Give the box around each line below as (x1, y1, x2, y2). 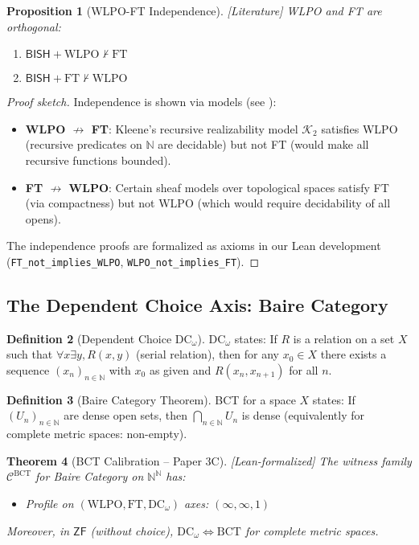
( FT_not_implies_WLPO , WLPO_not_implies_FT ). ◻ (6, 252, 260, 269)
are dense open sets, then (64, 407, 188, 424)
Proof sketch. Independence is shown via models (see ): (6, 93, 277, 110)
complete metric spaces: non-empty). (6, 425, 187, 442)
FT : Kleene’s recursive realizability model (91, 120, 298, 137)
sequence (6, 361, 50, 378)
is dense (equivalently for (241, 407, 365, 424)
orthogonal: (6, 18, 61, 35)
